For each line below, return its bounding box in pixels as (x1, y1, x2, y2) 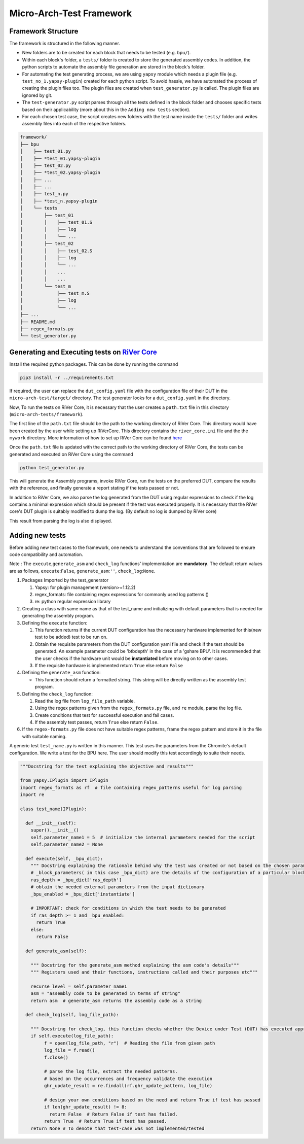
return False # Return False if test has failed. (49, 1111, 178, 1117)
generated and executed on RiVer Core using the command (9, 451, 134, 457)
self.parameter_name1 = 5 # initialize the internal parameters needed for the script (30, 835, 255, 840)
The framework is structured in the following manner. (9, 41, 120, 47)
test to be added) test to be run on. (34, 634, 108, 640)
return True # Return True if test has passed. (44, 1119, 167, 1124)
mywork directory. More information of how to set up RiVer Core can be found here (9, 435, 182, 441)
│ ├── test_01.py (20, 149, 71, 154)
